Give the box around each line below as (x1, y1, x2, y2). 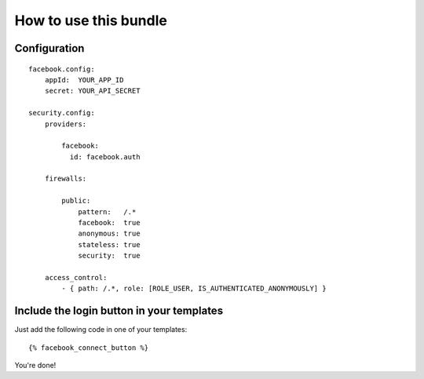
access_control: (44, 273, 108, 282)
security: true (78, 251, 141, 261)
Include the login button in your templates (14, 304, 224, 318)
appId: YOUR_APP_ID (44, 75, 124, 84)
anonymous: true (78, 229, 141, 239)
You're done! (14, 361, 57, 370)
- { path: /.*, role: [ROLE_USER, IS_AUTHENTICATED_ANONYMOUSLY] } (61, 284, 327, 293)
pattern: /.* (78, 207, 137, 216)
